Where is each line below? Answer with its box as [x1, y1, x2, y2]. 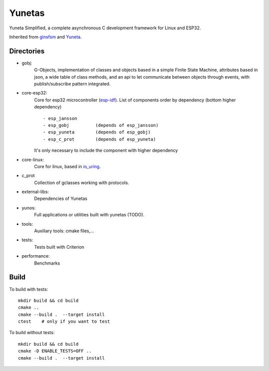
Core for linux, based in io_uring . [34, 163, 101, 169]
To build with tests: [9, 286, 48, 292]
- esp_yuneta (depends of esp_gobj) [43, 129, 151, 135]
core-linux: [21, 157, 44, 163]
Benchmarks [34, 260, 60, 266]
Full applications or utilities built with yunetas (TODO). [34, 212, 144, 218]
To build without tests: [9, 330, 55, 336]
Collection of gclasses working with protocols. [34, 180, 130, 185]
